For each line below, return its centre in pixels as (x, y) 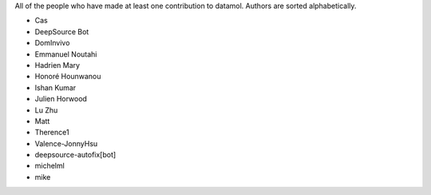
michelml (50, 166)
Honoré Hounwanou (68, 77)
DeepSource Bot (62, 31)
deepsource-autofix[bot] (75, 155)
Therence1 (52, 133)
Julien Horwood (61, 99)
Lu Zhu (46, 110)
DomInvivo (52, 43)
